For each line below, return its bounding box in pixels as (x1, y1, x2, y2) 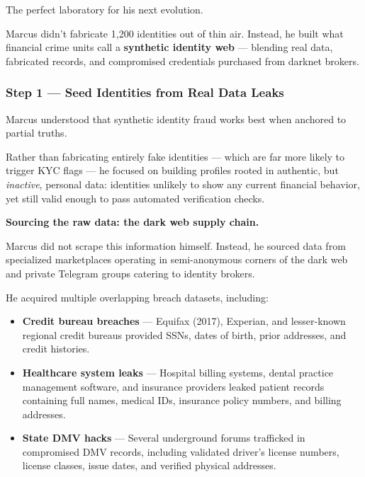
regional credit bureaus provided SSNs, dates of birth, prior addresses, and (22, 327, 347, 342)
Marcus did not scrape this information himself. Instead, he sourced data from (6, 238, 346, 253)
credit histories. (22, 341, 90, 356)
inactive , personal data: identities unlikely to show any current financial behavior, (6, 176, 360, 191)
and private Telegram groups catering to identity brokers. (6, 265, 255, 280)
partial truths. (6, 125, 67, 140)
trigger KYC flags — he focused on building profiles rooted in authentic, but (6, 163, 339, 178)
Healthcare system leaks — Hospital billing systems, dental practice (22, 364, 334, 379)
